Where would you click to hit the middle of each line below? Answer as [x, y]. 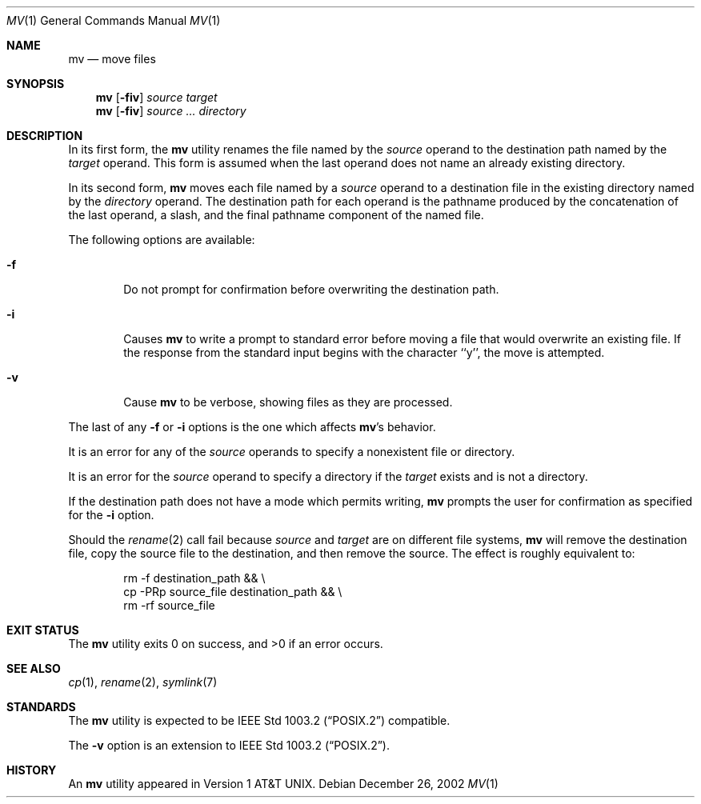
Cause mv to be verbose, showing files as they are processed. [288, 402]
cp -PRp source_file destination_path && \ [233, 592]
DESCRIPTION [45, 136]
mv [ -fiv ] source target [156, 97]
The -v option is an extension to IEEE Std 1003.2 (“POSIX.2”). [229, 745]
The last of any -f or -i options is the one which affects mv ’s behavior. [252, 427]
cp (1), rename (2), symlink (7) [143, 682]
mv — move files [112, 59]
